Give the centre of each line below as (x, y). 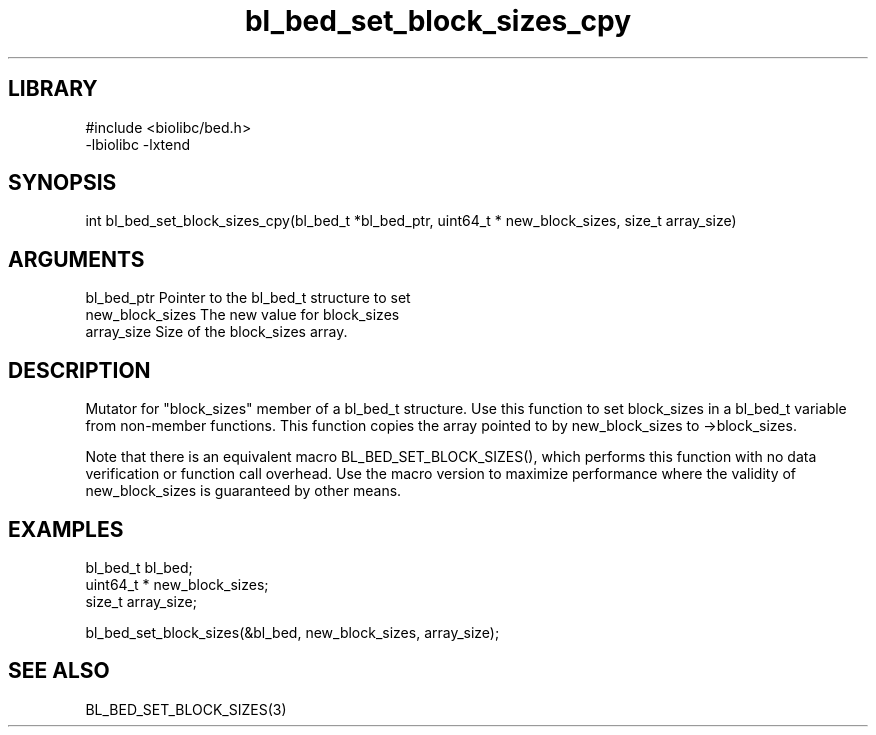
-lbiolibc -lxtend (138, 144)
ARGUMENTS (76, 259)
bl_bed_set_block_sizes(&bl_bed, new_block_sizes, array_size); (292, 632)
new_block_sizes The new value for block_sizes (242, 315)
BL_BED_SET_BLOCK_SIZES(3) (186, 709)
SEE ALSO (59, 671)
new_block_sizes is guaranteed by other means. (243, 491)
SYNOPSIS (62, 183)
